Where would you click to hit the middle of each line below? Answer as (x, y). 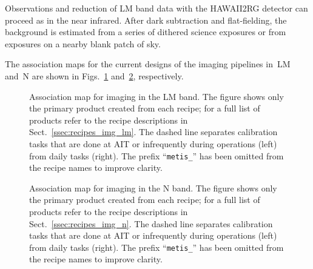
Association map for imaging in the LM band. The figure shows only (156, 96)
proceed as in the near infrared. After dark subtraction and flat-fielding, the (146, 20)
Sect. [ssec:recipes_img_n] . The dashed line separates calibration (151, 223)
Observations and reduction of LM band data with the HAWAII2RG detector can (156, 8)
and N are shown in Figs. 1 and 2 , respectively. (94, 75)
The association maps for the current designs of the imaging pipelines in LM (148, 64)
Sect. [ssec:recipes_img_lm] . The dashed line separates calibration (153, 132)
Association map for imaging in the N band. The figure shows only (153, 188)
